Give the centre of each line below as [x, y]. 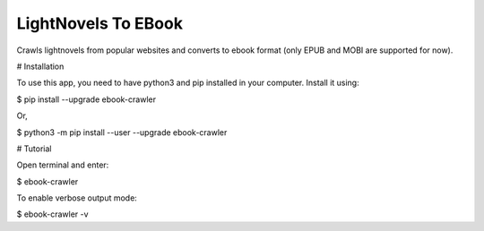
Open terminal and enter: [63, 165]
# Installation [40, 66]
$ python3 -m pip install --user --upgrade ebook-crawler [122, 132]
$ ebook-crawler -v [52, 214]
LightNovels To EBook [100, 23]
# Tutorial [34, 149]
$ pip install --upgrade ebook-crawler [86, 99]
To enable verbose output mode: [77, 198]
